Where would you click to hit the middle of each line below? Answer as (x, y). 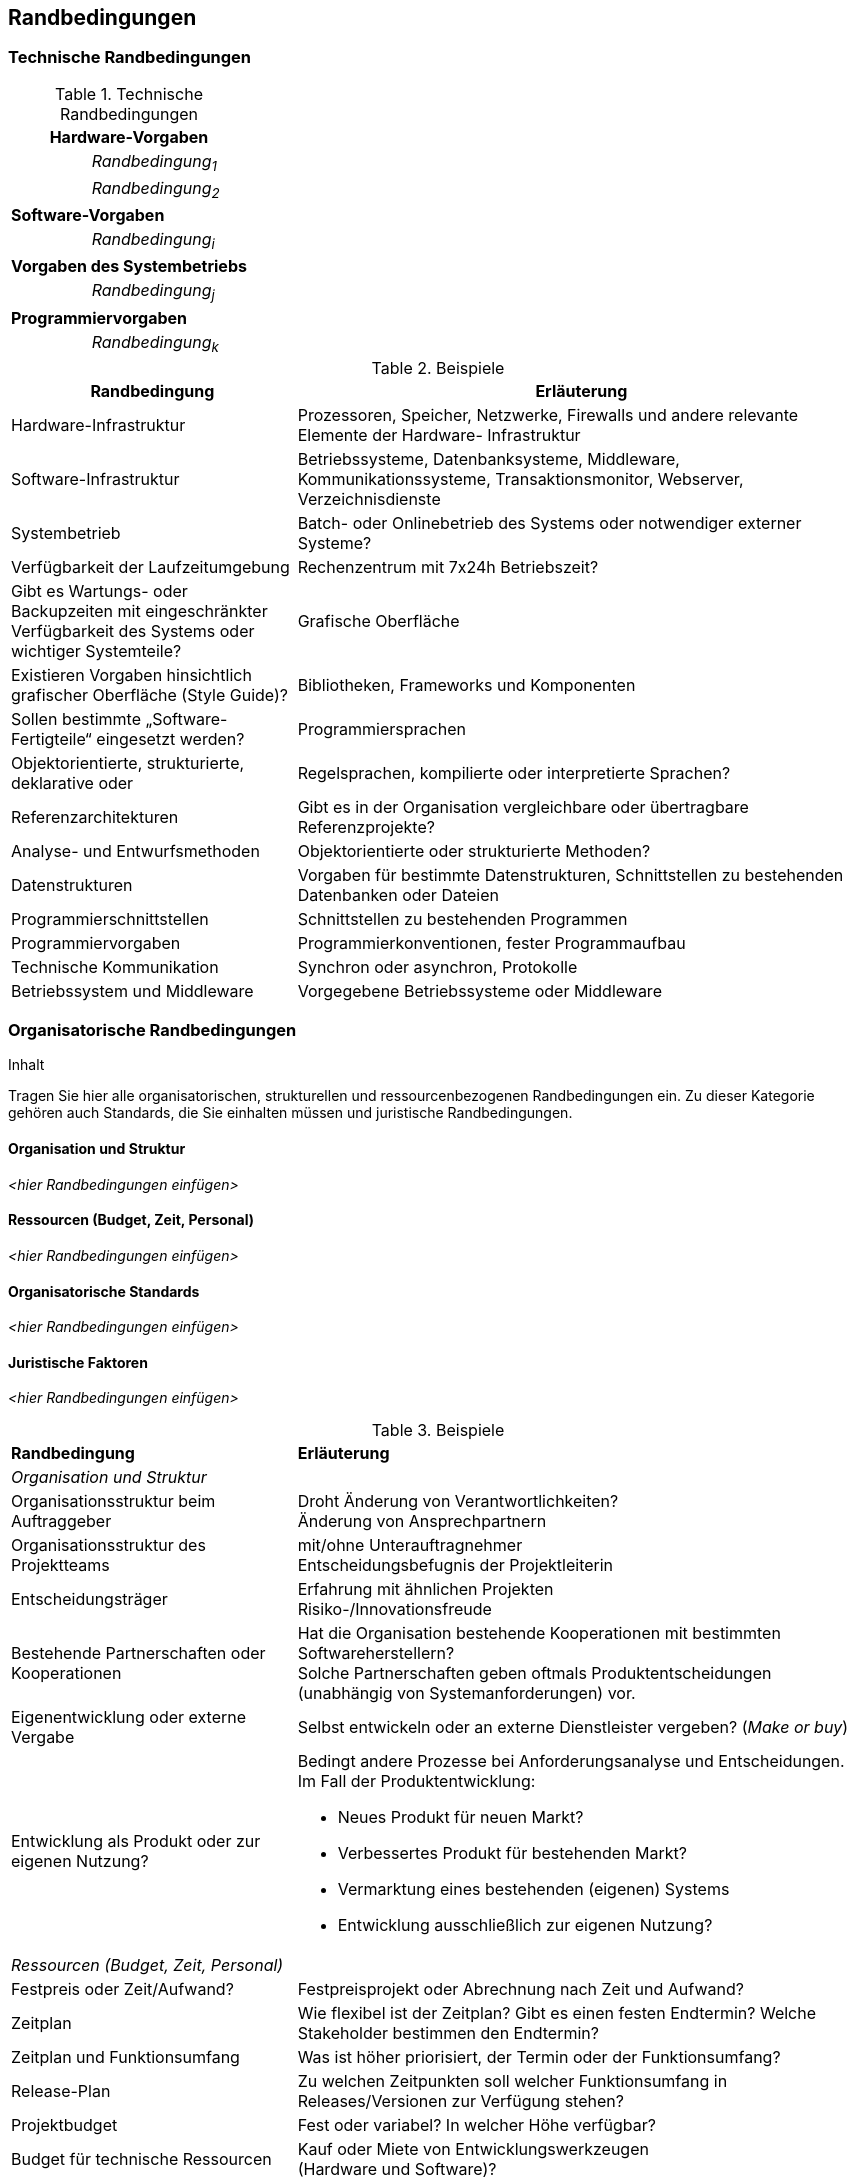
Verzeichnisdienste (369, 498)
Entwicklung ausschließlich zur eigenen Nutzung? (525, 1925)
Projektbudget (64, 2125)
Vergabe (43, 1737)
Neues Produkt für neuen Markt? (460, 1817)
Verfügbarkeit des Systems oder (133, 630)
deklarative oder (72, 782)
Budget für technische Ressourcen (141, 2159)
